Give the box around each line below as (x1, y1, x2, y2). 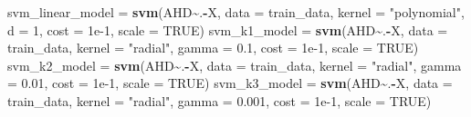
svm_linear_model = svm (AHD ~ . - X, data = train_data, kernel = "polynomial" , (7, 3, 465, 21)
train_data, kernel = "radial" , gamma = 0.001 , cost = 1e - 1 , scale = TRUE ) (7, 91, 432, 110)
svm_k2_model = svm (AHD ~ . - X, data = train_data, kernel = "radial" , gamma (7, 55, 462, 74)
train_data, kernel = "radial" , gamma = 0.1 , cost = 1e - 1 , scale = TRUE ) (7, 38, 419, 57)
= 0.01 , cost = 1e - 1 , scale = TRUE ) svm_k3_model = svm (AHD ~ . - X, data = (7, 73, 453, 93)
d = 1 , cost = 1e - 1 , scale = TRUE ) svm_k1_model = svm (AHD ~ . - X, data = (7, 20, 448, 39)
